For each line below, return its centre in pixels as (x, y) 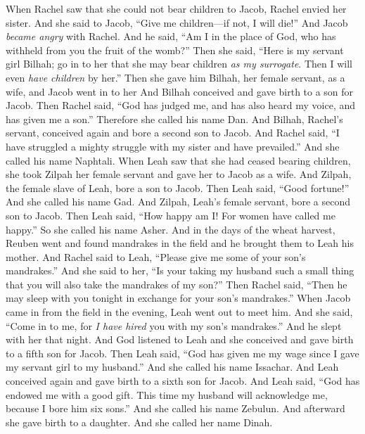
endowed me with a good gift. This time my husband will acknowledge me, (167, 394)
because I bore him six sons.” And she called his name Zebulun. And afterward (175, 408)
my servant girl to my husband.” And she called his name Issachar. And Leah (172, 367)
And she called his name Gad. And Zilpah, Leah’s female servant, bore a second (178, 202)
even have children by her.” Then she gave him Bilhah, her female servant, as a (175, 77)
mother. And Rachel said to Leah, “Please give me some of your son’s (156, 256)
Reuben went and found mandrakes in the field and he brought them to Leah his (180, 243)
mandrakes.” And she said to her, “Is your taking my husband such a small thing (180, 270)
